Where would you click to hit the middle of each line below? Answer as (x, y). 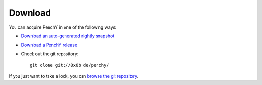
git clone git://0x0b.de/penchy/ (69, 65)
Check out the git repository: (50, 54)
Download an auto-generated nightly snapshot (68, 36)
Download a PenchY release (49, 45)
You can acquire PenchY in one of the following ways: (63, 27)
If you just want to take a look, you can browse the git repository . (74, 76)
